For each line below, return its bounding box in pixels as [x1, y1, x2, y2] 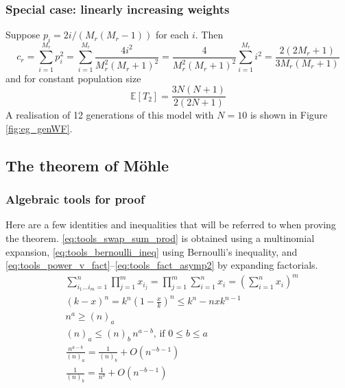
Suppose [5, 27, 40, 42]
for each [155, 27, 189, 42]
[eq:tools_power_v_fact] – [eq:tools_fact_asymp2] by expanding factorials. [5, 258, 318, 272]
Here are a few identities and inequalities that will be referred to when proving [5, 217, 336, 232]
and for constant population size [5, 71, 141, 85]
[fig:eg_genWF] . [5, 121, 73, 135]
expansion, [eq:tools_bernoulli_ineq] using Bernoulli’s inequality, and [5, 244, 298, 258]
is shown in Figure [250, 108, 328, 122]
